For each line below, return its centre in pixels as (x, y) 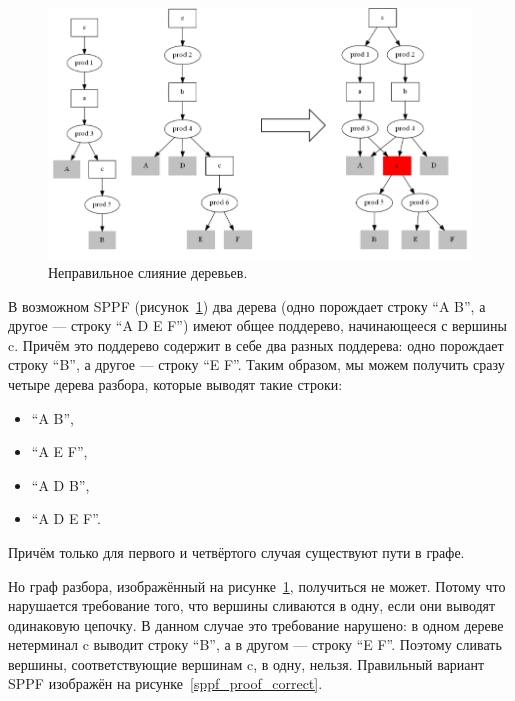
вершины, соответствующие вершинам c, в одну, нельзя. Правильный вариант (246, 663)
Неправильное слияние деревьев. (148, 271)
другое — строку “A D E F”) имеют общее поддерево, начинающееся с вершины (257, 325)
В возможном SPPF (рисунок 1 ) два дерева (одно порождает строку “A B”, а (247, 305)
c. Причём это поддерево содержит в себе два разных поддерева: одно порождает (256, 344)
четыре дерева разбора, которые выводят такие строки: (175, 383)
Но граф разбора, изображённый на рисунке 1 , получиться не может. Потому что (257, 585)
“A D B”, (60, 484)
